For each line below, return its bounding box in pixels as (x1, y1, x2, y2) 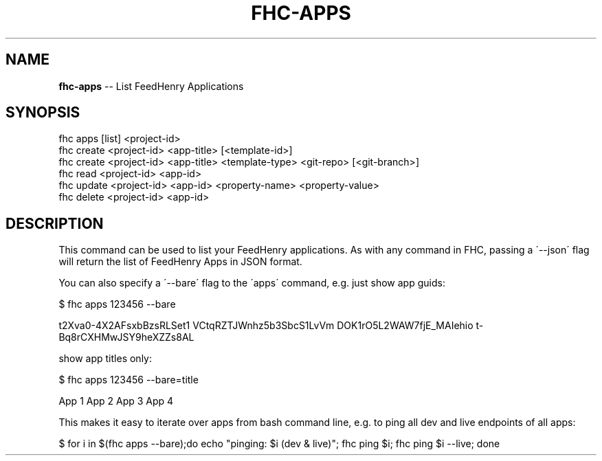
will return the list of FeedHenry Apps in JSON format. (58, 256, 302, 268)
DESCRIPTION (5, 214, 104, 232)
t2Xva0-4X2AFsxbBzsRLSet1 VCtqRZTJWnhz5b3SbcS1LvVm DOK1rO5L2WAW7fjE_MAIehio (58, 319, 473, 332)
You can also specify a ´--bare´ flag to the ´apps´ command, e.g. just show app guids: (58, 277, 445, 289)
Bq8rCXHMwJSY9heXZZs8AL (58, 331, 194, 344)
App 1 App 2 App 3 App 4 (58, 395, 174, 407)
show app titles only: (58, 352, 152, 365)
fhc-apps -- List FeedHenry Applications (58, 80, 244, 92)
